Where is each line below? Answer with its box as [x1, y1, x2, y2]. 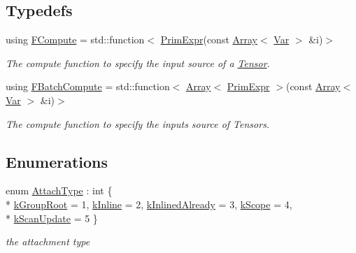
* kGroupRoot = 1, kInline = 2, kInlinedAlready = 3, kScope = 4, [6, 196, 292, 211]
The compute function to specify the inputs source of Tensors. [6, 116, 270, 131]
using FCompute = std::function [6, 32, 145, 47]
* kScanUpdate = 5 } [6, 210, 98, 225]
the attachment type [6, 234, 90, 249]
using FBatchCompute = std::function [6, 79, 170, 94]
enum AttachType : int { [6, 183, 113, 198]
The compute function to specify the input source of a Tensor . [6, 55, 270, 70]
